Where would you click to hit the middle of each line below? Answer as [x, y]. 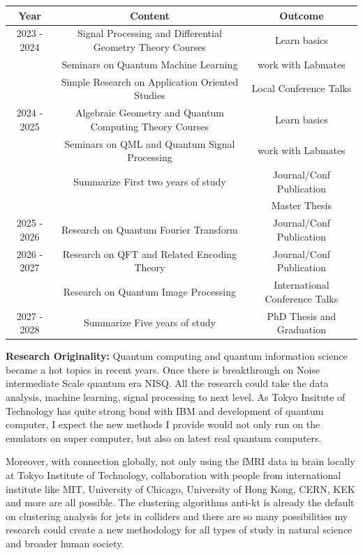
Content [150, 15]
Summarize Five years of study [149, 322]
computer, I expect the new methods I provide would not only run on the [163, 424]
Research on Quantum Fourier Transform [150, 230]
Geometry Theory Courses [150, 46]
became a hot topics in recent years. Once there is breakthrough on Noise [163, 369]
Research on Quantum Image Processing [150, 291]
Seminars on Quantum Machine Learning [150, 64]
